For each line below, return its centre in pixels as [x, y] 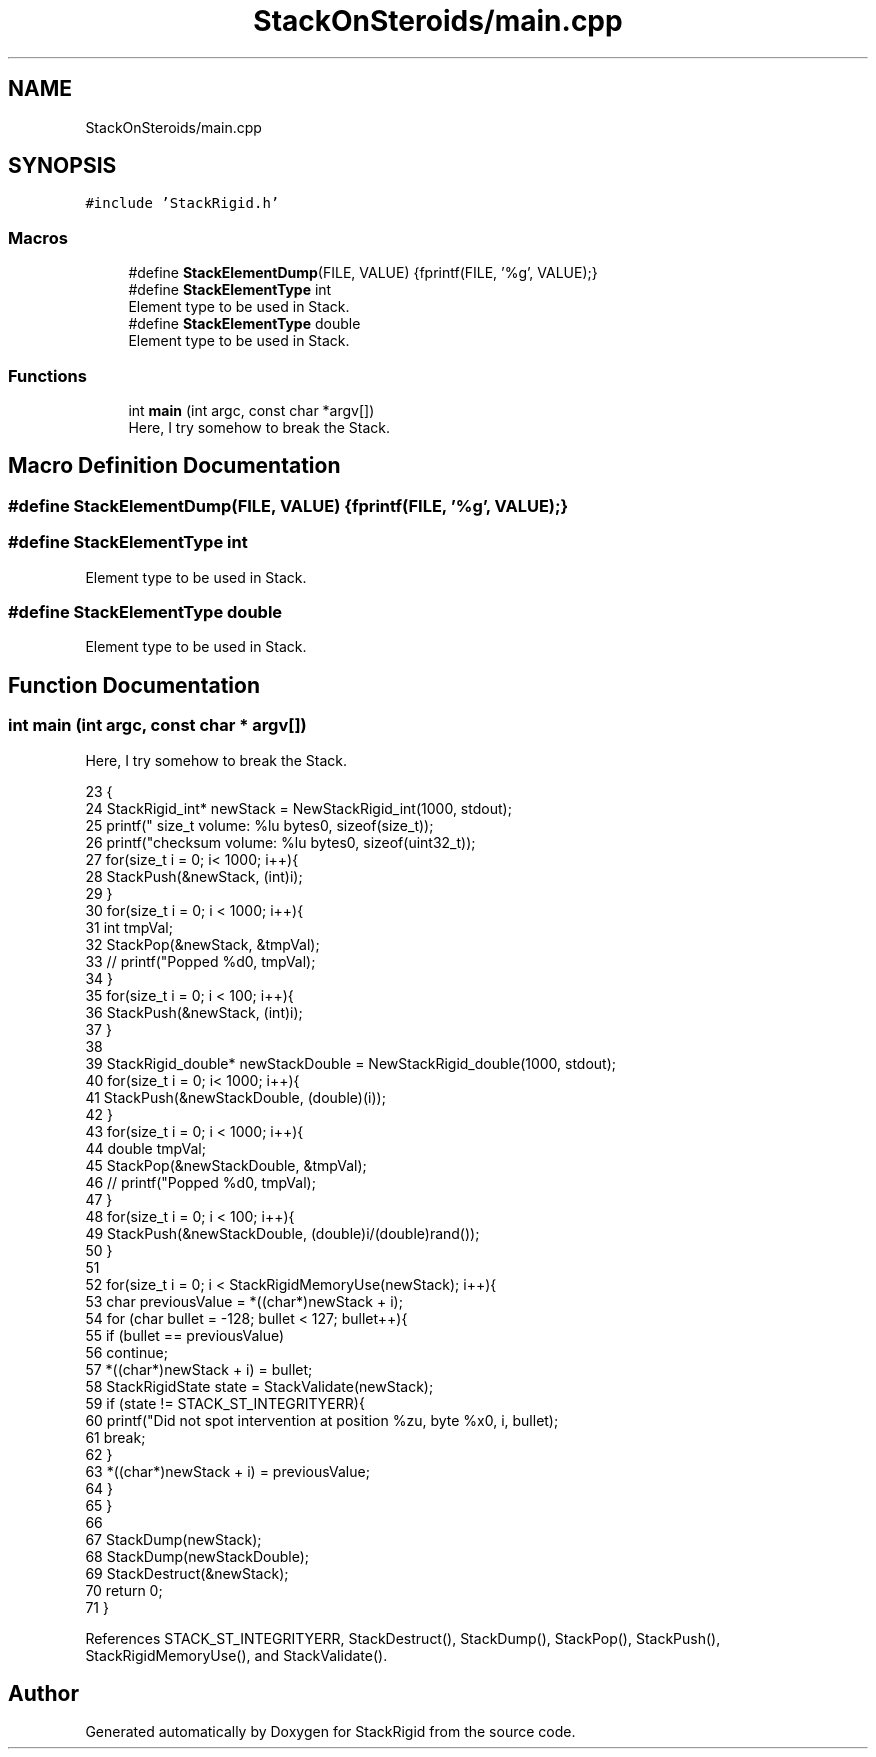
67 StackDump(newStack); [173, 1539]
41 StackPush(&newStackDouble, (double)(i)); [235, 1097]
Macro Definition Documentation [174, 466]
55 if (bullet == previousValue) [185, 1335]
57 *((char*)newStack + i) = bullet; [199, 1369]
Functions [47, 375]
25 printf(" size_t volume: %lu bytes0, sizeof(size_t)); [259, 825]
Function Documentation [134, 685]
